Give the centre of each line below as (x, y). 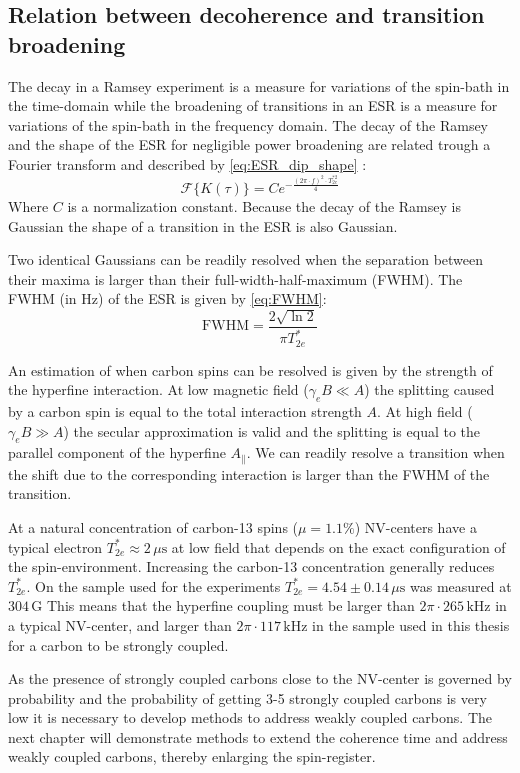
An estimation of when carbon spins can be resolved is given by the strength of (250, 369)
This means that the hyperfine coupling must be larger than (230, 605)
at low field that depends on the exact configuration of (338, 546)
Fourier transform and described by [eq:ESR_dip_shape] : (187, 163)
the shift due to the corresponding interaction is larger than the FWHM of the (249, 473)
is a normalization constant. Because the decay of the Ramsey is (264, 205)
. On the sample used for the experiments (153, 585)
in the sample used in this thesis (411, 624)
